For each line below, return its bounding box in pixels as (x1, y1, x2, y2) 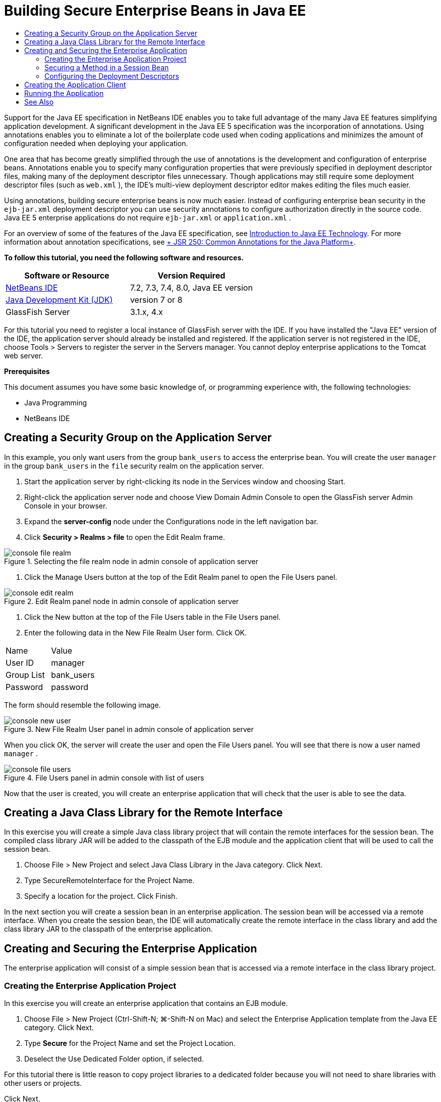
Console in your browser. (24, 501, 107, 510)
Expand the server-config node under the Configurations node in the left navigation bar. (24, 517, 318, 526)
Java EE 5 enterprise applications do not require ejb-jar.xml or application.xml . (4, 213, 291, 222)
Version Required (157, 270, 226, 281)
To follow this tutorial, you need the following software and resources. (4, 253, 244, 262)
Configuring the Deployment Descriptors (44, 71, 179, 80)
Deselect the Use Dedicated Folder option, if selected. (24, 1054, 204, 1064)
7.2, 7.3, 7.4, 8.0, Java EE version (130, 282, 253, 293)
